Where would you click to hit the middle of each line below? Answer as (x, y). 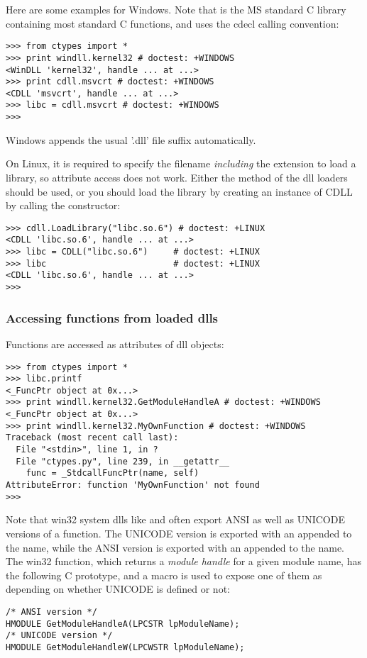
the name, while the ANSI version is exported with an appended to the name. (175, 547)
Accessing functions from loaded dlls (112, 317)
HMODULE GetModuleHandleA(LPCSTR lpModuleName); (123, 624)
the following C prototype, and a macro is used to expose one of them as (164, 575)
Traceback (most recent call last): (92, 438)
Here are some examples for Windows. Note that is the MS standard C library (176, 9)
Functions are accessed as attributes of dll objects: (115, 344)
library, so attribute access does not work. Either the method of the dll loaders (177, 177)
